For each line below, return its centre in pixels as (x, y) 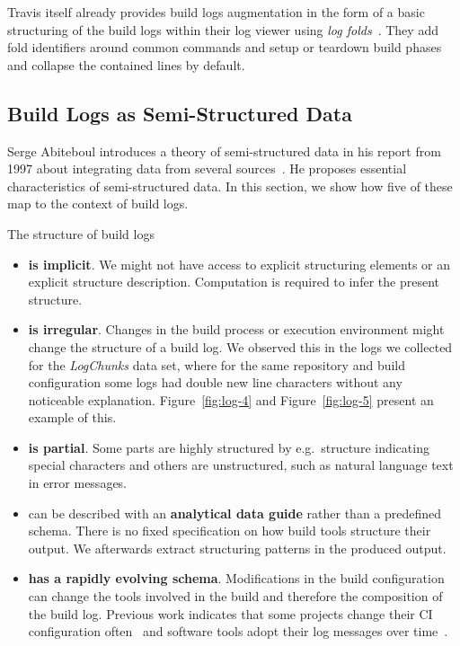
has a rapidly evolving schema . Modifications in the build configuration (236, 578)
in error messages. (78, 483)
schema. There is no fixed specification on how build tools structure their (230, 531)
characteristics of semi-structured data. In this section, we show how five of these (230, 186)
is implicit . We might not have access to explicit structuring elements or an (239, 264)
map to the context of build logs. (98, 204)
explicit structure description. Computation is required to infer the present (234, 282)
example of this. (72, 417)
